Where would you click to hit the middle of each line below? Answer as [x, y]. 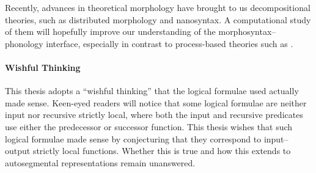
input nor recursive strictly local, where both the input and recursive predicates [154, 115]
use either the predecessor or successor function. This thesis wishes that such [149, 126]
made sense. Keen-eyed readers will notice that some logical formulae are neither [156, 102]
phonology [24, 43]
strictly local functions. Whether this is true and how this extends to [162, 151]
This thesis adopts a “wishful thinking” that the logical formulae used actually [152, 91]
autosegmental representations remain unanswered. [100, 162]
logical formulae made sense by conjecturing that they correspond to [133, 138]
